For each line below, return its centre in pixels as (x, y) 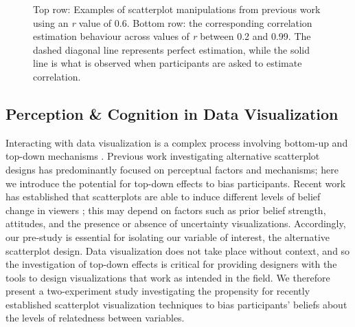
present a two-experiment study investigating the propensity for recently (158, 291)
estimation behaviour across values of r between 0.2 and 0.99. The (172, 36)
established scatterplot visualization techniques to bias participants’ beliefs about (176, 304)
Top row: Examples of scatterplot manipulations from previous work (177, 9)
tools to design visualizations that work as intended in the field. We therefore (168, 277)
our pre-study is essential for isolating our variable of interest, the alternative (168, 236)
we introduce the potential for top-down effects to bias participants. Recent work (176, 183)
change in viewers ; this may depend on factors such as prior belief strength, (166, 210)
